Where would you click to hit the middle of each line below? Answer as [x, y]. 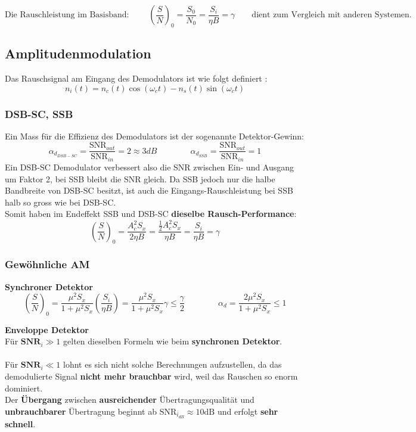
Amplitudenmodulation [78, 53]
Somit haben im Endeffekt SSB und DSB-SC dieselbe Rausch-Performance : [151, 214]
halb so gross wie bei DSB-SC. [60, 202]
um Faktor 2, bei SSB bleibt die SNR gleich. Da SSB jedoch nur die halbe [140, 178]
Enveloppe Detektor [47, 329]
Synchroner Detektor [49, 286]
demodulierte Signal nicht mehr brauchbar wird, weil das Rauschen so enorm [151, 376]
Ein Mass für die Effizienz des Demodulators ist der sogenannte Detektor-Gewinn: [154, 136]
